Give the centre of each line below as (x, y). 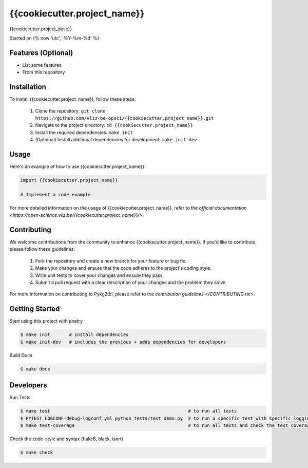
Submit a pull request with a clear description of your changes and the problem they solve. (131, 282)
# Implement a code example (55, 194)
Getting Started (35, 309)
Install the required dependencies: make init (84, 132)
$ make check (37, 452)
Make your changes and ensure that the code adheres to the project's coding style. (123, 268)
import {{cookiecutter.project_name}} (69, 180)
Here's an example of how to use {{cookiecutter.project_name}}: (78, 166)
